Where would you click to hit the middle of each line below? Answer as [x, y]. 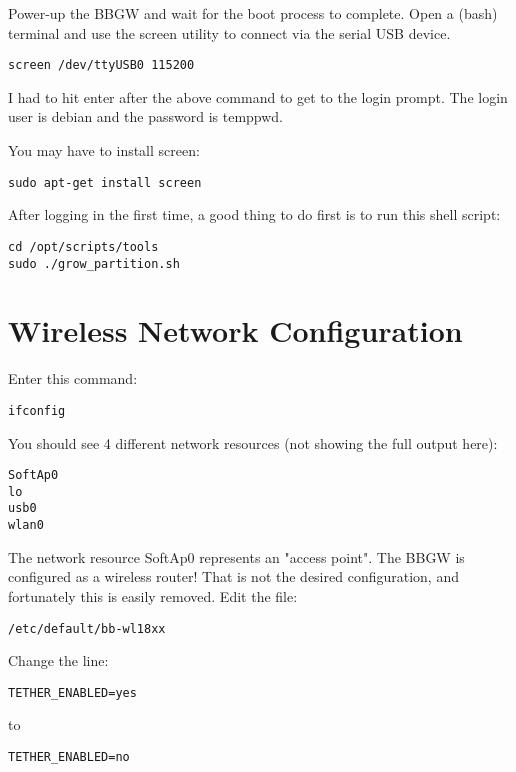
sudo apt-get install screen [105, 182]
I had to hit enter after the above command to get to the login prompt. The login [258, 96]
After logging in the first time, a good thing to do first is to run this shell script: [254, 214]
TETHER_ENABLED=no [69, 757]
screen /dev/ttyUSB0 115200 [101, 65]
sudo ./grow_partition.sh [94, 263]
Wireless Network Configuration [235, 330]
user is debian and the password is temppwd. [146, 116]
